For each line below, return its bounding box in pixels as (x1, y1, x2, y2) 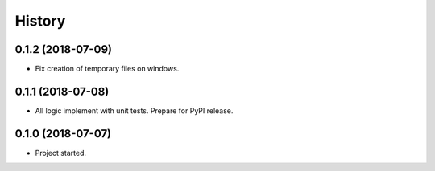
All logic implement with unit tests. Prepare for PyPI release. (35, 105, 234, 116)
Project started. (35, 148, 87, 157)
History (14, 12, 66, 30)
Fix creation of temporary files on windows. (35, 64, 180, 74)
